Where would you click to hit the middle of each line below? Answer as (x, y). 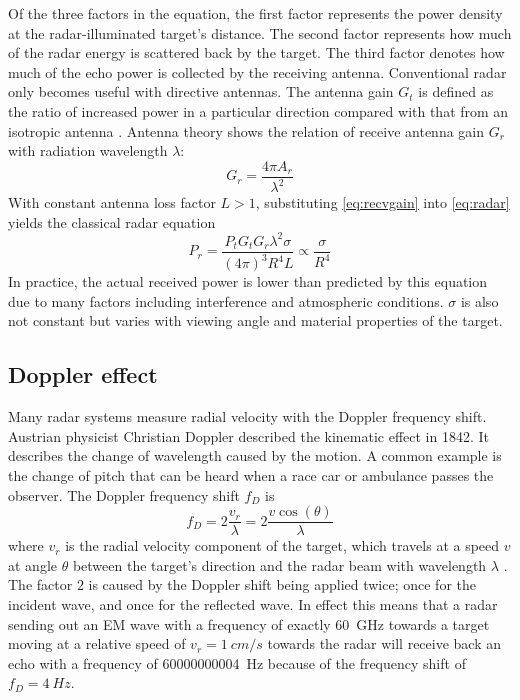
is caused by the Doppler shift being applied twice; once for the (282, 584)
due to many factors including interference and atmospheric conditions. (226, 300)
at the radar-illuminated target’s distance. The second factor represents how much (260, 32)
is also (479, 300)
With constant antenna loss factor (112, 202)
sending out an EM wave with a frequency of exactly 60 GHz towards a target (249, 623)
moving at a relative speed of (97, 643)
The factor (40, 584)
